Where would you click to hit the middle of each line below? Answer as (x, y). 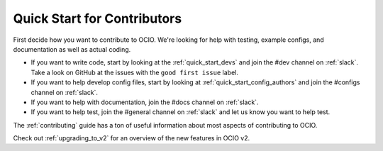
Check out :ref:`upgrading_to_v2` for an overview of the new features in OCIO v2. (132, 138)
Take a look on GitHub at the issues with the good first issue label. (135, 72)
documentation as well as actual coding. (72, 49)
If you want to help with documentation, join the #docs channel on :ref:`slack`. (145, 102)
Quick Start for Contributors (98, 18)
